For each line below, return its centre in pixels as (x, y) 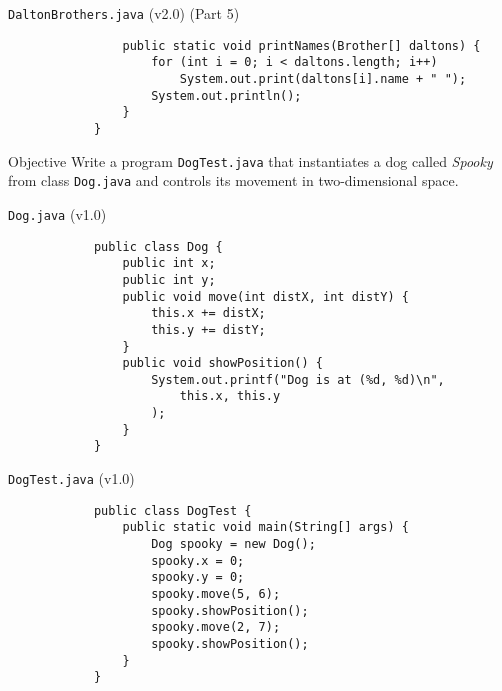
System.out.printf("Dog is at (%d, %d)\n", (298, 379)
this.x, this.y (230, 396)
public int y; (169, 279)
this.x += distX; (208, 313)
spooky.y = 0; (198, 577)
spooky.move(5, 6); (216, 594)
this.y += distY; (208, 329)
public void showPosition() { (222, 363)
